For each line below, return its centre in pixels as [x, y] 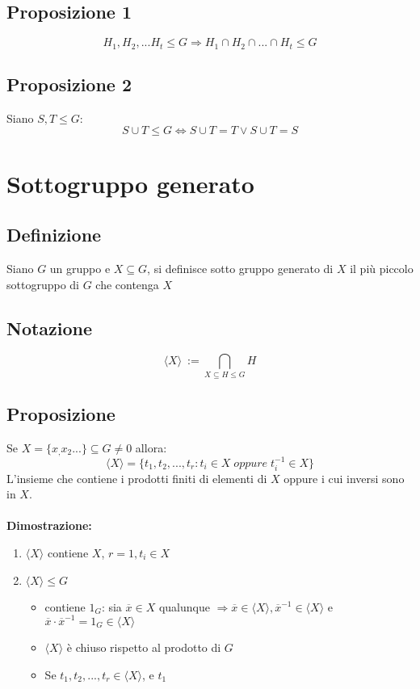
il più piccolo [382, 269]
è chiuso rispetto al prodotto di [144, 647]
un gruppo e [80, 269]
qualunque [184, 606]
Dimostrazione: [49, 525]
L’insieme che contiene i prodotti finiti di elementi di [137, 478]
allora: [151, 447]
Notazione [50, 328]
